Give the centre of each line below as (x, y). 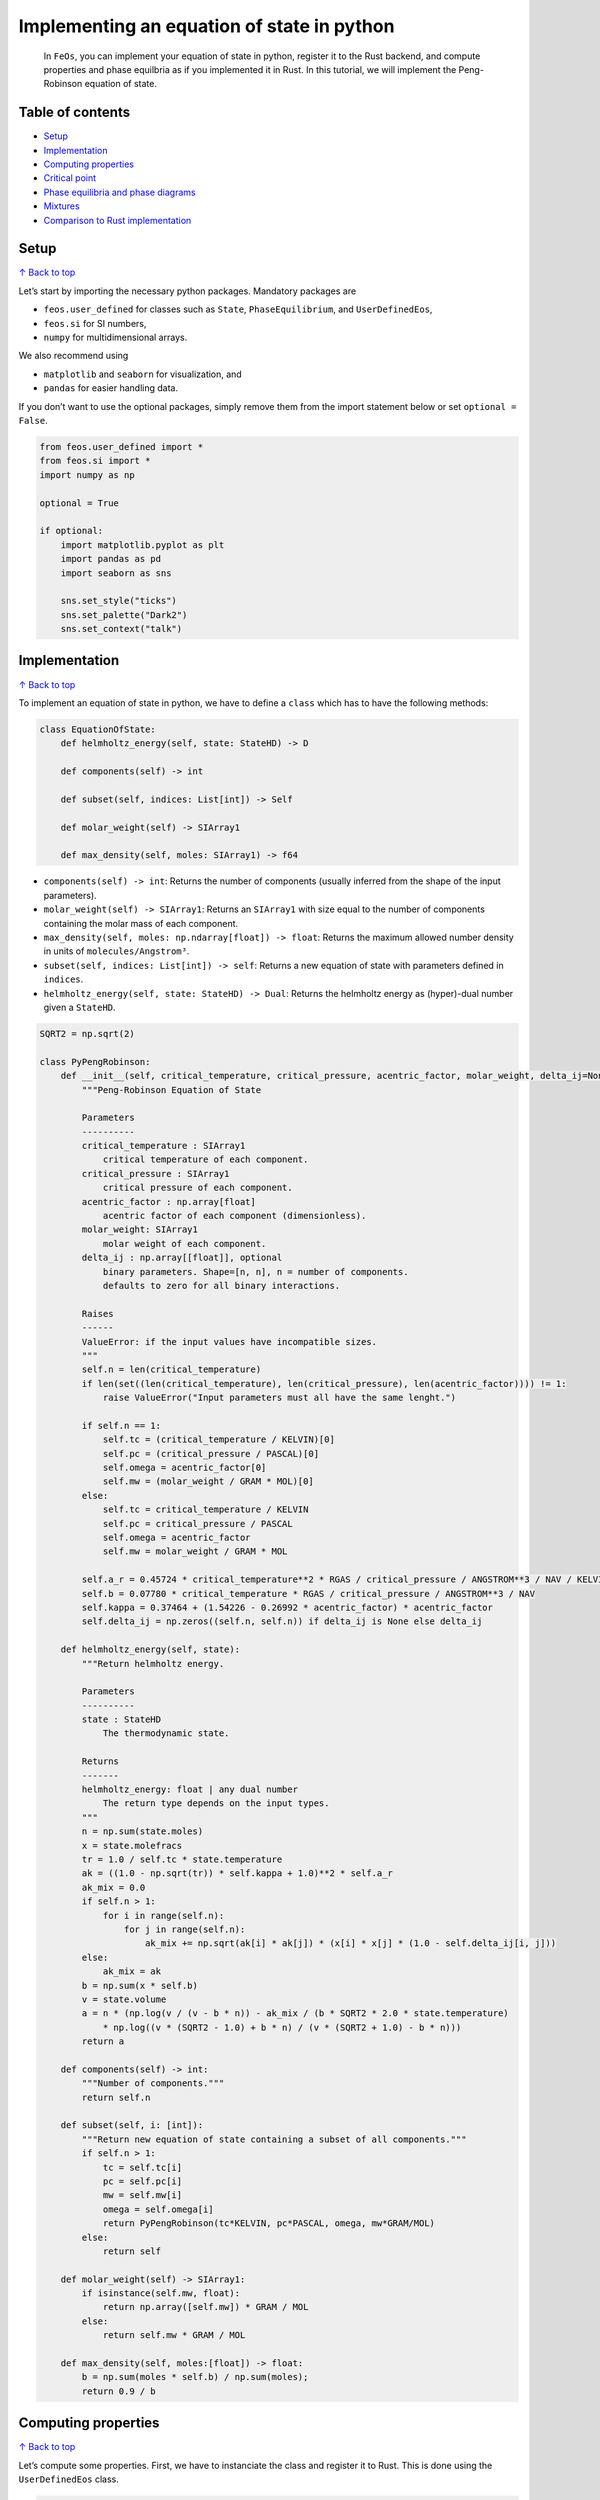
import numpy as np (87, 474)
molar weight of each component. (184, 1243)
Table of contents (74, 112)
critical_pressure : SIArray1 (155, 1173)
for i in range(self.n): (163, 1915)
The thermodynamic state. (166, 1733)
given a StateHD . (79, 1007)
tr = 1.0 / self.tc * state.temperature (182, 1859)
